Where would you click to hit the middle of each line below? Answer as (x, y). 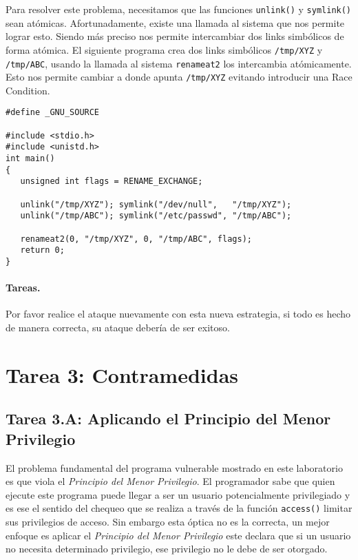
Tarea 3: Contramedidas (122, 374)
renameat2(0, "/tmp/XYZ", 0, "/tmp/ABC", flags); (136, 239)
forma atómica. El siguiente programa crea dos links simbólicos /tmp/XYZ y (164, 49)
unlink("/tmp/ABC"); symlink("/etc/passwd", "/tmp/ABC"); (156, 216)
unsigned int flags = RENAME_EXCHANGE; (112, 182)
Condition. (28, 90)
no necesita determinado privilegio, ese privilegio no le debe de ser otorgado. (167, 549)
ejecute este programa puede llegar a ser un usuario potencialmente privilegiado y (178, 494)
